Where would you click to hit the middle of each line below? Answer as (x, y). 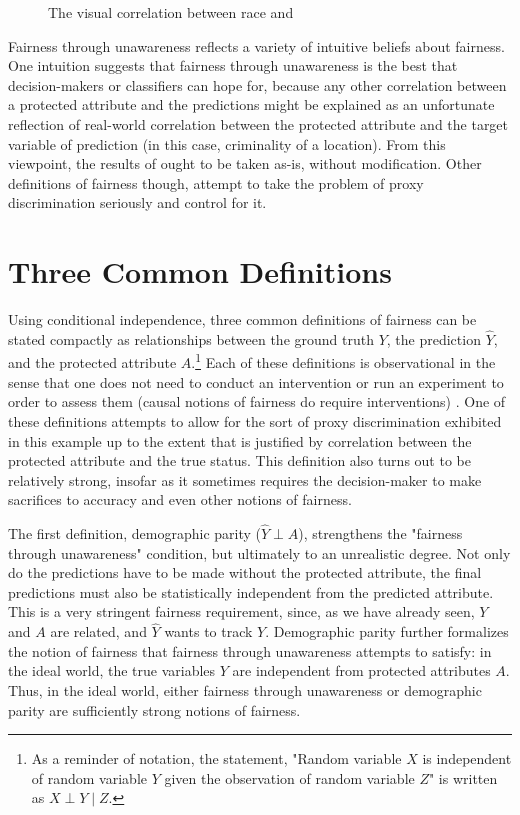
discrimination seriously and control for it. (137, 202)
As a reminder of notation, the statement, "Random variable (216, 758)
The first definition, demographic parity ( (135, 533)
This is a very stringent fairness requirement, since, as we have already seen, (241, 611)
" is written (463, 777)
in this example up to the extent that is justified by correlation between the (240, 440)
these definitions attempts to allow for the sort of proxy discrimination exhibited (255, 420)
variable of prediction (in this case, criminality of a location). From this (227, 143)
